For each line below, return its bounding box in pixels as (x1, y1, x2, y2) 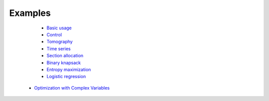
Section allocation (46, 53, 84, 59)
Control (46, 31, 62, 37)
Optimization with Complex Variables (34, 85, 110, 91)
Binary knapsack (46, 60, 81, 66)
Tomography (46, 39, 73, 45)
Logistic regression (46, 74, 86, 80)
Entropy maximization (46, 66, 91, 72)
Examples (9, 7, 51, 18)
